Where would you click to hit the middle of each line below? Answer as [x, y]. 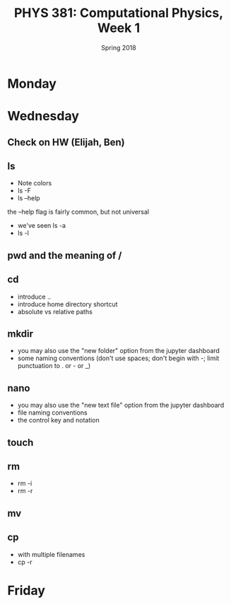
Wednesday [43, 116]
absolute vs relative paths [55, 311]
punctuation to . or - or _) [54, 366]
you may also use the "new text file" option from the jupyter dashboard [121, 405]
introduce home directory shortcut [67, 304]
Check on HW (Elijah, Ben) [66, 142]
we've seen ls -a [41, 226]
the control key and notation [59, 420]
